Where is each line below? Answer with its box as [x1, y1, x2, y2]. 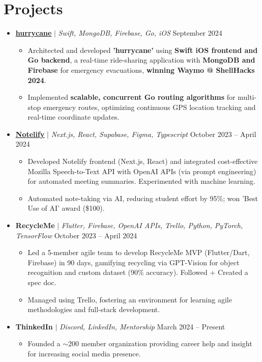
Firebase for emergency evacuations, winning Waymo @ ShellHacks [27, 64, 255, 75]
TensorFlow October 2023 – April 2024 [15, 230, 137, 240]
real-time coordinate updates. [27, 112, 120, 122]
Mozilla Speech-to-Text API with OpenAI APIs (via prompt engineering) [27, 165, 256, 176]
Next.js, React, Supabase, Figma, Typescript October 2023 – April [51, 128, 256, 139]
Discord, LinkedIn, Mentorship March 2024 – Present [60, 321, 225, 331]
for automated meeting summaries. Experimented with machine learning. [27, 176, 255, 186]
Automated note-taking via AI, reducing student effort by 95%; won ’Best [27, 192, 258, 203]
